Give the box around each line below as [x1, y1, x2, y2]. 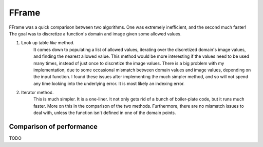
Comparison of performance [9, 123, 97, 131]
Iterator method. [21, 90, 54, 96]
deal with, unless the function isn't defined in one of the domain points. [33, 110, 176, 116]
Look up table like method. [21, 40, 75, 46]
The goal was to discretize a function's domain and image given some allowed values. [9, 31, 182, 36]
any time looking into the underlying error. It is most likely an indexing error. [33, 81, 185, 86]
